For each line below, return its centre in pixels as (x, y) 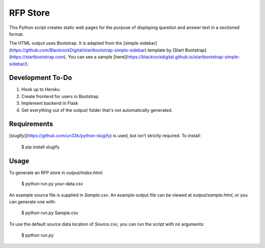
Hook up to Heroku (40, 89)
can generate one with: (32, 201)
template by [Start (166, 50)
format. (16, 34)
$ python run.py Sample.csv (50, 213)
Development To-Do (40, 78)
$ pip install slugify (40, 147)
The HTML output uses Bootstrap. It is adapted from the (66, 43)
